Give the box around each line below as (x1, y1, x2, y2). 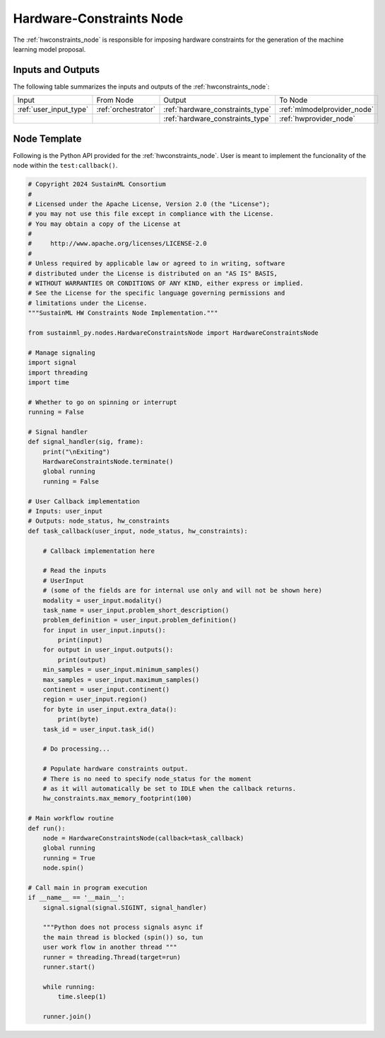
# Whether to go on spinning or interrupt (28, 398, 177, 406)
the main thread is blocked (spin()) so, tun (42, 933, 203, 941)
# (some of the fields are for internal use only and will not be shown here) (42, 586, 323, 595)
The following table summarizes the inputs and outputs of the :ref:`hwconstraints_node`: (13, 82, 270, 91)
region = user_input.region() (42, 695, 148, 704)
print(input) (57, 636, 103, 644)
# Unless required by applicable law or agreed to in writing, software (28, 259, 285, 268)
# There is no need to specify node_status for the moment (42, 775, 252, 782)
